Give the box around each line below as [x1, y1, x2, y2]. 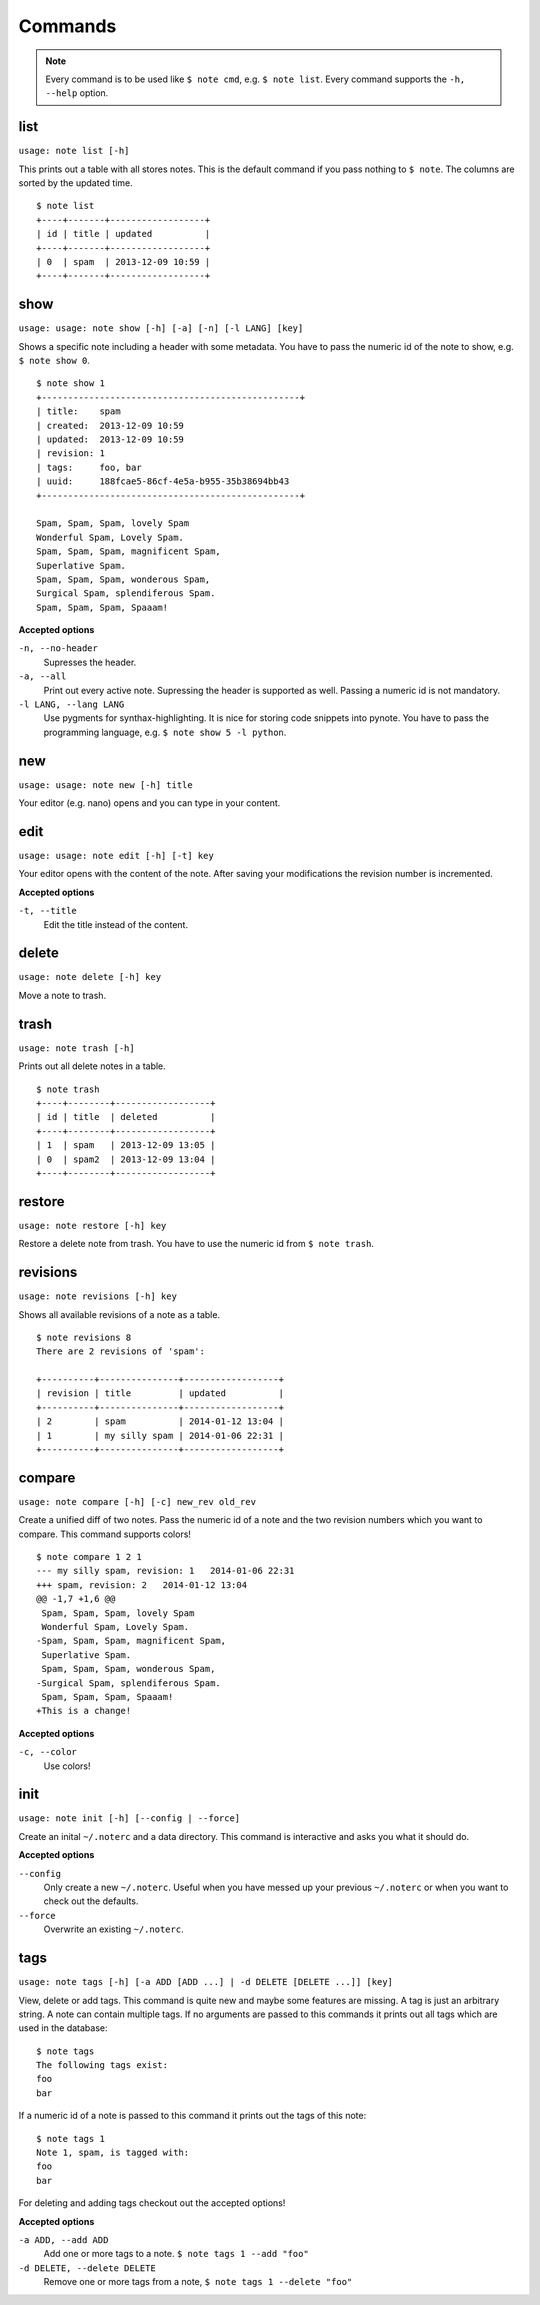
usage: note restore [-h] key [18, 1220, 167, 1231]
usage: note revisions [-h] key [18, 1291, 177, 1302]
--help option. [45, 87, 109, 99]
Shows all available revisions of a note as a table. [18, 1308, 220, 1320]
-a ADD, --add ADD [18, 2234, 109, 2245]
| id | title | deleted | [36, 1111, 216, 1123]
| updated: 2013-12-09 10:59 [36, 434, 185, 445]
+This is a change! [36, 1705, 132, 1717]
